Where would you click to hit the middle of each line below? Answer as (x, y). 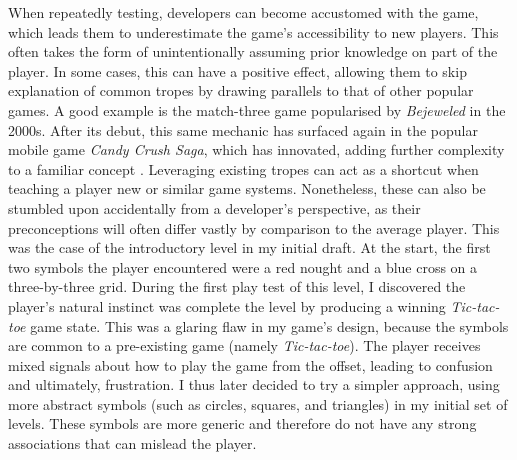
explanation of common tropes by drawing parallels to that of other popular (241, 90)
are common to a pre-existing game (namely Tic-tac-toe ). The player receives (244, 345)
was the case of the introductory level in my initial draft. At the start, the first (249, 247)
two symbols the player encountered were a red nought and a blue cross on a (243, 266)
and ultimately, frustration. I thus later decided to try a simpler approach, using (254, 384)
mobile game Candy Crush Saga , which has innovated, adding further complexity (256, 149)
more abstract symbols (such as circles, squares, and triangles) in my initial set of (258, 403)
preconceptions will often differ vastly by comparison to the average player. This (254, 227)
